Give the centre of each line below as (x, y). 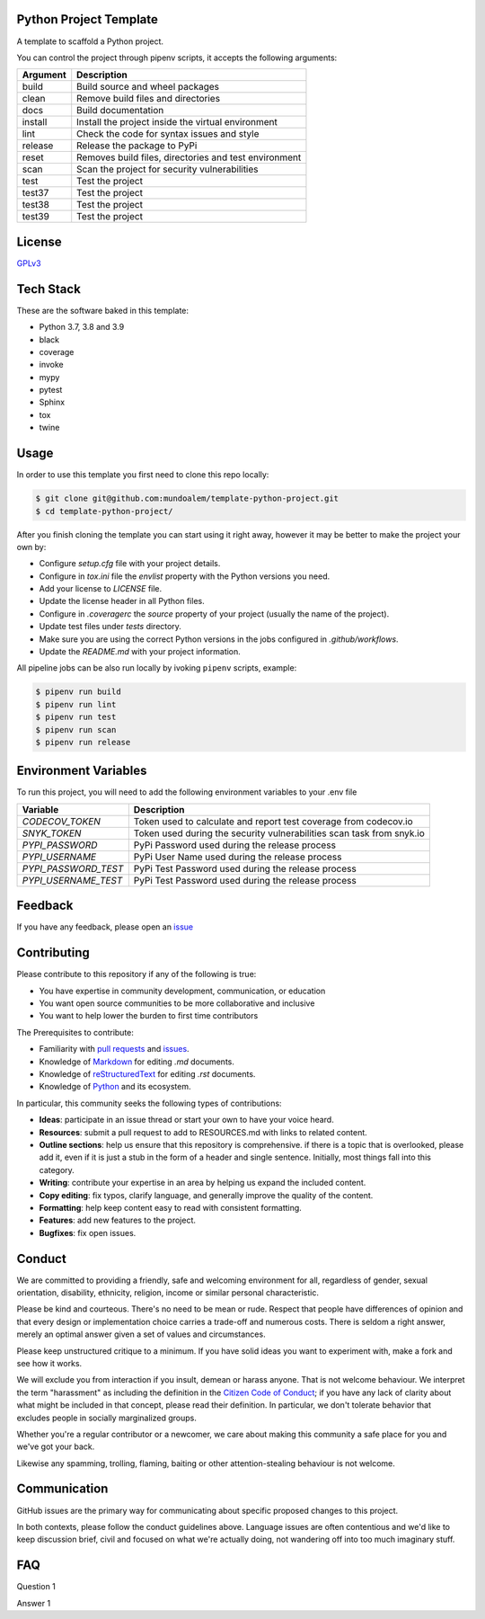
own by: (31, 547)
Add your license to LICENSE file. (101, 589)
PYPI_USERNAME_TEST (72, 880)
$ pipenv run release (83, 742)
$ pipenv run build (78, 692)
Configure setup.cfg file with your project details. (130, 564)
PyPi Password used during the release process (235, 845)
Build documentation (120, 111)
